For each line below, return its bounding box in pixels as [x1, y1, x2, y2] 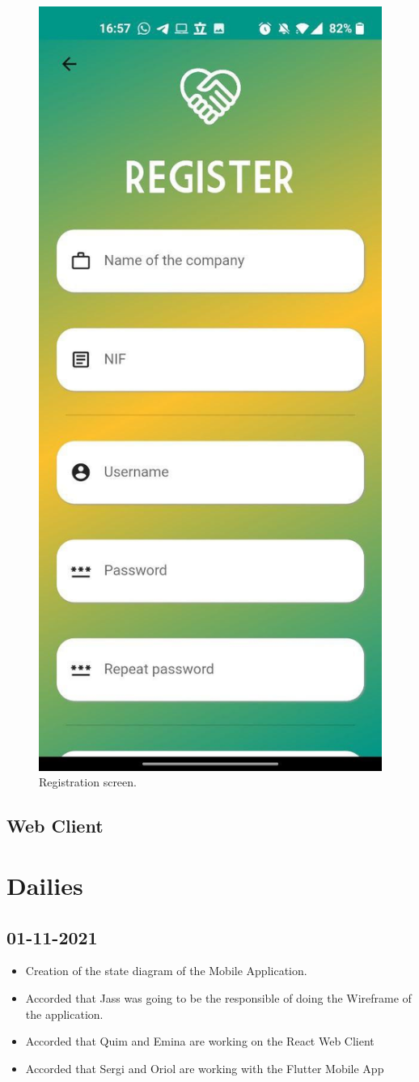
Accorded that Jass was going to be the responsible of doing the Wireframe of [25, 990, 412, 1006]
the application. [25, 1005, 104, 1022]
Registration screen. [39, 773, 137, 790]
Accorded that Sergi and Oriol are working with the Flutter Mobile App [25, 1059, 384, 1076]
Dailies [6, 869, 83, 902]
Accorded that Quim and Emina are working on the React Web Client [25, 1033, 375, 1050]
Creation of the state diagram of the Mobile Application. [25, 962, 307, 979]
